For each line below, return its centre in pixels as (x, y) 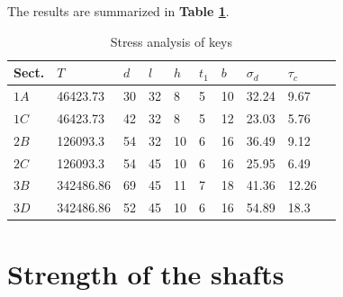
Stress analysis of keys (171, 41)
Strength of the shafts (146, 273)
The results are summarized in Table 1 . (118, 11)
